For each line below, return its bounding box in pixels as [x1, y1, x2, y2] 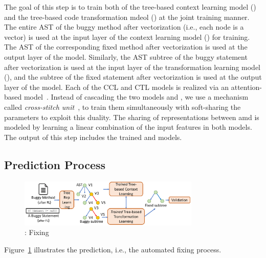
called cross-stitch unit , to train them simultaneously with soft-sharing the [4, 101, 241, 112]
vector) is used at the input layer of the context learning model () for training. [4, 31, 250, 42]
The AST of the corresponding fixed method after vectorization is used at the [4, 41, 248, 52]
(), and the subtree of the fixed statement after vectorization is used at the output [4, 72, 262, 82]
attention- [231, 81, 262, 92]
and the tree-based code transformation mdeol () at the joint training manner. [4, 11, 250, 22]
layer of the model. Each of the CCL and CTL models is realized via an [4, 81, 229, 92]
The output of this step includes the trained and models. [4, 131, 182, 142]
